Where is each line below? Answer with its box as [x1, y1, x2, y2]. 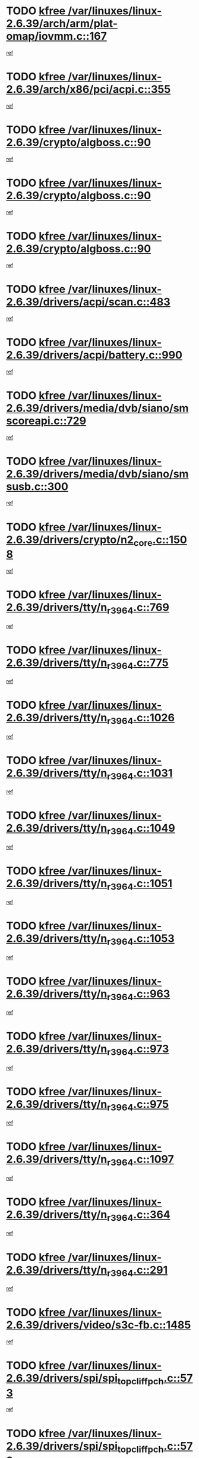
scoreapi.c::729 [6, 414, 87, 428]
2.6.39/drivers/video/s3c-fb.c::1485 [6, 1318, 191, 1332]
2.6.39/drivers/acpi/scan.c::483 [6, 295, 170, 309]
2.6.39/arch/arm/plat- [6, 17, 118, 30]
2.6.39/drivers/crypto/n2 [6, 533, 134, 546]
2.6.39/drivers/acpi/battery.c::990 [6, 348, 183, 362]
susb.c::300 [6, 480, 68, 493]
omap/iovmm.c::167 [6, 30, 107, 43]
